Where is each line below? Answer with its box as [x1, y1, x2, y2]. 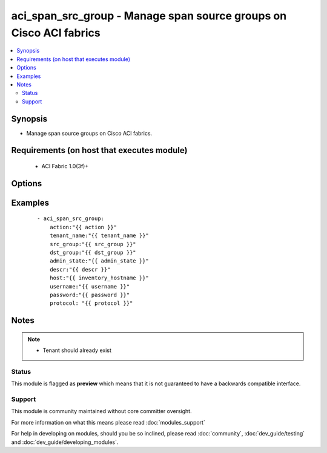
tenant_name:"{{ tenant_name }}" [49, 232, 150, 239]
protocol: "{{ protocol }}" [49, 300, 133, 307]
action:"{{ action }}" [49, 224, 117, 230]
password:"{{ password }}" [49, 291, 130, 298]
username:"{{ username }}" [49, 283, 130, 290]
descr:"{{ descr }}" [49, 266, 111, 273]
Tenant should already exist [42, 347, 112, 354]
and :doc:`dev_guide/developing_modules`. [11, 438, 119, 446]
